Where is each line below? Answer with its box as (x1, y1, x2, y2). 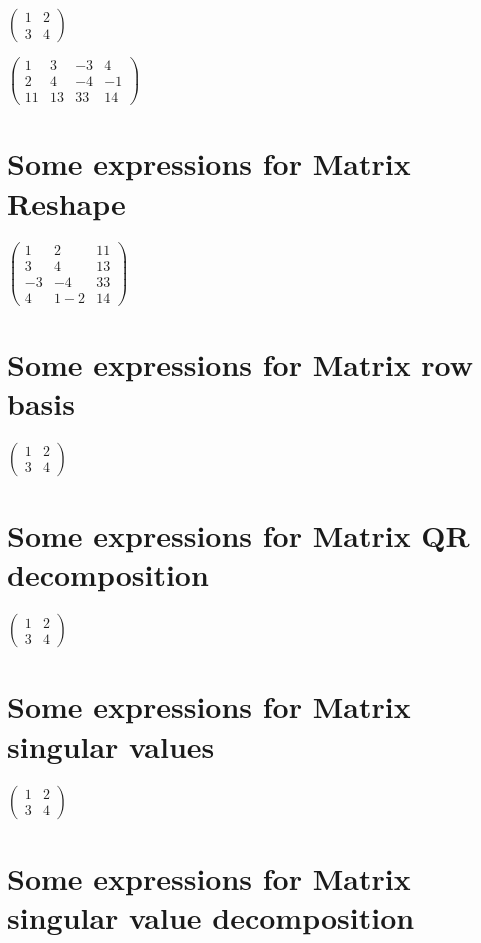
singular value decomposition (7, 896, 415, 937)
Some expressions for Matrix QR (7, 515, 470, 556)
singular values (7, 725, 215, 766)
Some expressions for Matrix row (7, 343, 474, 384)
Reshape (7, 182, 126, 223)
